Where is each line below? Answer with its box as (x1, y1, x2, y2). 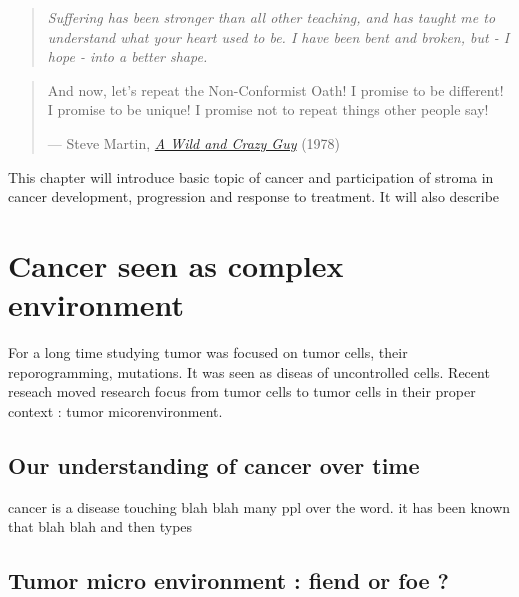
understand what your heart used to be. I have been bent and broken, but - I (47, 26, 510, 47)
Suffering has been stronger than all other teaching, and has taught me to (47, 7, 496, 27)
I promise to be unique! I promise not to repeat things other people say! (47, 99, 489, 120)
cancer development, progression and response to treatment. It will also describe (8, 186, 500, 207)
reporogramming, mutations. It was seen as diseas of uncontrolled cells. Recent (8, 361, 490, 382)
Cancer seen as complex (8, 244, 344, 285)
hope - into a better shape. (47, 46, 208, 67)
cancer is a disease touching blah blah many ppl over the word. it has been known (8, 496, 511, 517)
